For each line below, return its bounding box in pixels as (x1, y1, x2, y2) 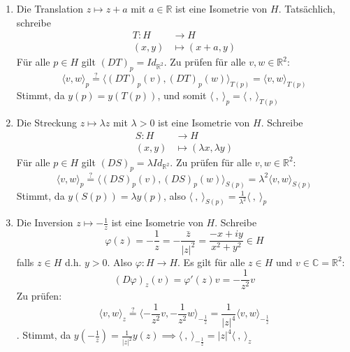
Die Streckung (16, 115, 77, 129)
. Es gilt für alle (177, 254, 245, 269)
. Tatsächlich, (278, 1, 335, 15)
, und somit (157, 88, 207, 103)
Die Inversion (16, 215, 73, 230)
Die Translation (16, 1, 84, 15)
